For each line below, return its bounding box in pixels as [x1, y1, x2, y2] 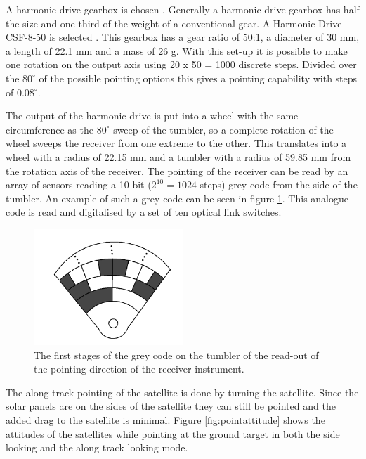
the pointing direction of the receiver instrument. [34, 361, 244, 376]
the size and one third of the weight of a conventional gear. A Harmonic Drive [6, 15, 342, 30]
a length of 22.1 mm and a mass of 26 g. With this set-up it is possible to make [6, 43, 348, 58]
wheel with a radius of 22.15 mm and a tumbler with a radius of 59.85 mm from [6, 149, 351, 164]
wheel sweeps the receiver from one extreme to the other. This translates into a [6, 136, 347, 150]
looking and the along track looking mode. [6, 440, 188, 455]
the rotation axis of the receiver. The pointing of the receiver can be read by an [6, 163, 348, 178]
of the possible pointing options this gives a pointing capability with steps [39, 70, 358, 85]
